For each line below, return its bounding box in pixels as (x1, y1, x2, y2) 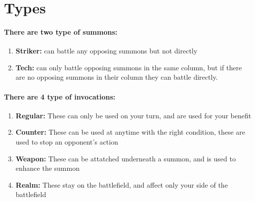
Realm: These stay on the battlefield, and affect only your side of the (15, 179, 228, 190)
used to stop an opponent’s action (15, 136, 118, 147)
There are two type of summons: (4, 26, 118, 37)
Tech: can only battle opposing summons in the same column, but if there (15, 62, 242, 72)
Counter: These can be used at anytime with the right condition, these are (15, 127, 246, 137)
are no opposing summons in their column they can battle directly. (15, 72, 218, 82)
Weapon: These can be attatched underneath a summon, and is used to (15, 153, 236, 163)
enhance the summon (15, 163, 80, 173)
